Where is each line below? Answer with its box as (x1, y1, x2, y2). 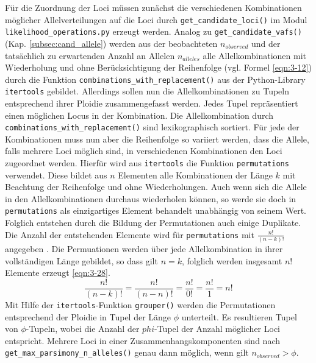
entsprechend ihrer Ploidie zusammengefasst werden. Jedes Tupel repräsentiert (5, 97, 298, 109)
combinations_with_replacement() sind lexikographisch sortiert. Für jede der (5, 121, 300, 133)
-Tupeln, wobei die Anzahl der (26, 322, 140, 335)
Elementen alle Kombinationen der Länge (118, 168, 273, 181)
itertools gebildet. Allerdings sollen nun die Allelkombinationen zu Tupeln (5, 85, 290, 97)
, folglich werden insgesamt (181, 254, 282, 267)
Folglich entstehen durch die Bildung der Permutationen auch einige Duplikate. (5, 216, 301, 229)
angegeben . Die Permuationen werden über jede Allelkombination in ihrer (5, 242, 283, 255)
